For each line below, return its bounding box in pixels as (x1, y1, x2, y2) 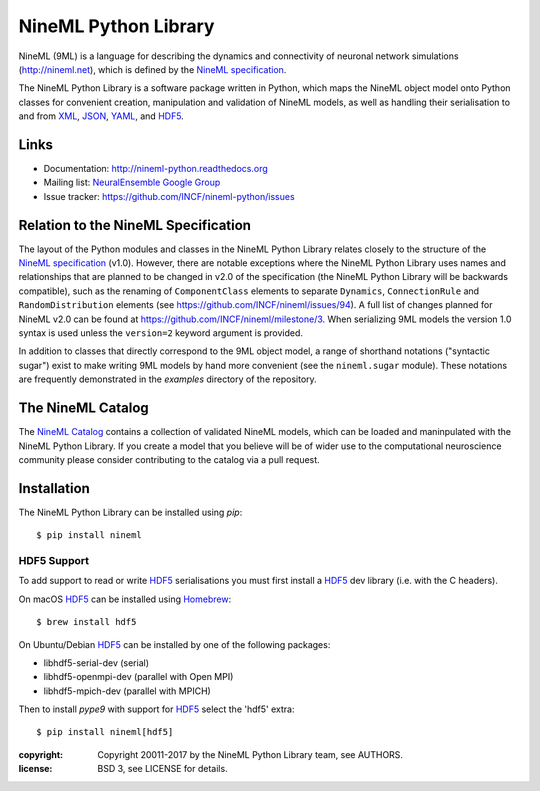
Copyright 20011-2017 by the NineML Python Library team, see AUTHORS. (97, 748, 404, 760)
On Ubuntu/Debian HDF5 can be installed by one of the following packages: (18, 638, 331, 650)
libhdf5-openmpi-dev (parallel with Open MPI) (43, 671, 234, 683)
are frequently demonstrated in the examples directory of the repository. (18, 373, 317, 385)
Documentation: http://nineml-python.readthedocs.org (43, 163, 269, 175)
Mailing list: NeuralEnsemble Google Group (43, 176, 221, 189)
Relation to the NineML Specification (18, 216, 252, 234)
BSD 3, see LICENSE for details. (97, 763, 229, 775)
